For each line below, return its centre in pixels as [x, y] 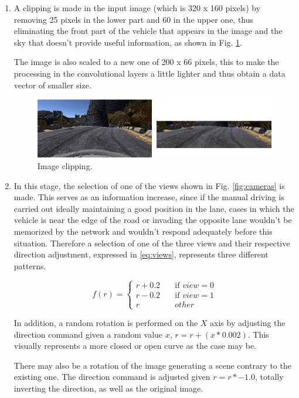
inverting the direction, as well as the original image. [108, 388]
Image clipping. [65, 166]
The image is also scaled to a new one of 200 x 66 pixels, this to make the [146, 62]
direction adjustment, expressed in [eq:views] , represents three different [141, 254]
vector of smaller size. [52, 85]
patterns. [30, 265]
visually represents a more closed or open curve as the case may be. [135, 346]
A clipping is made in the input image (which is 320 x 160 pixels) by [137, 8]
